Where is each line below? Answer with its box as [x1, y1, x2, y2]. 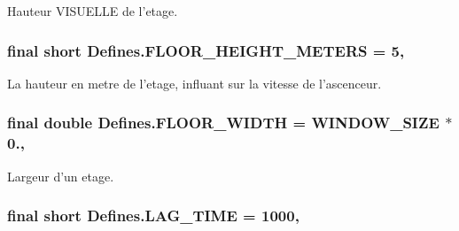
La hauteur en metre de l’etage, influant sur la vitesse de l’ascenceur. [7, 73, 382, 92]
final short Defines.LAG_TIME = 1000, [7, 204, 300, 227]
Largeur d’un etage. [7, 166, 114, 185]
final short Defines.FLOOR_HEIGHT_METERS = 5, [7, 39, 405, 61]
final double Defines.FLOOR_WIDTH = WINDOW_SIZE [7, 112, 440, 134]
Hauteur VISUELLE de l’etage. [7, 2, 178, 19]
